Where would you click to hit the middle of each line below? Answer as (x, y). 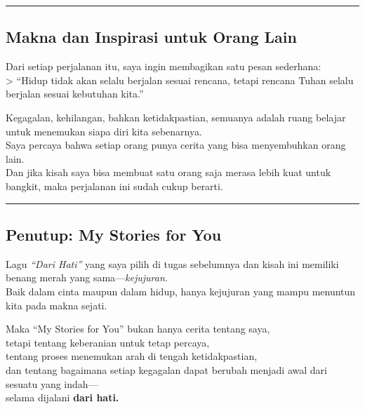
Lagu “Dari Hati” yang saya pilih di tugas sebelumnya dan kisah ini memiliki (172, 263)
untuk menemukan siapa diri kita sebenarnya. (104, 131)
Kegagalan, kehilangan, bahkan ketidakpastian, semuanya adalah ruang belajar (176, 117)
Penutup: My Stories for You (114, 234)
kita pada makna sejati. (57, 305)
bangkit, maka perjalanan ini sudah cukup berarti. (114, 186)
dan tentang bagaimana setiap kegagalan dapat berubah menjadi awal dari (166, 369)
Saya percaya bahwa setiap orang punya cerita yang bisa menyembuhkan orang (176, 145)
